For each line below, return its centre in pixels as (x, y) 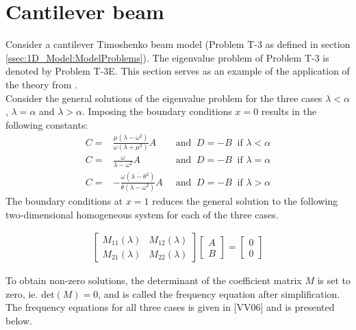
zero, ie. (22, 293)
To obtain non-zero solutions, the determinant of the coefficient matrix (154, 280)
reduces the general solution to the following (245, 201)
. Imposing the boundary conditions (157, 111)
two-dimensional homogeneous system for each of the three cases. (142, 214)
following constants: (47, 124)
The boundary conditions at (64, 201)
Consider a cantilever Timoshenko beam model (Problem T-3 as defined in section (178, 44)
